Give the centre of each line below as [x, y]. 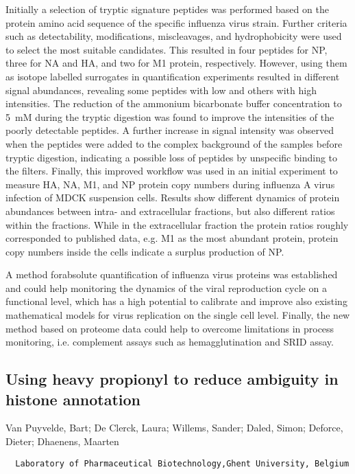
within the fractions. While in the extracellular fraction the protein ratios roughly [177, 224]
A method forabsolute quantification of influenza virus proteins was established [172, 274]
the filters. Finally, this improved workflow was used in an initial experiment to [172, 171]
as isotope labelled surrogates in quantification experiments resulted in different [173, 76]
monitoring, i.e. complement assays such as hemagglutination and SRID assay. [170, 342]
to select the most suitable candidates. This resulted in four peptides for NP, [167, 49]
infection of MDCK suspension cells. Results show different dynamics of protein [173, 197]
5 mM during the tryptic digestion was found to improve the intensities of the [170, 116]
